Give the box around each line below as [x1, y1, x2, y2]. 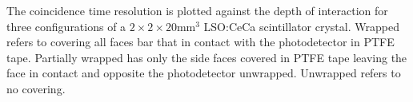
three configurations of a [6, 18, 126, 34]
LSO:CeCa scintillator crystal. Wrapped [203, 18, 399, 34]
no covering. [6, 80, 66, 96]
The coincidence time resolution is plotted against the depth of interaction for [6, 2, 388, 18]
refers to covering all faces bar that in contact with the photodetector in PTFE [6, 33, 395, 50]
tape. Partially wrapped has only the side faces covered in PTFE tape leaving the [6, 49, 407, 65]
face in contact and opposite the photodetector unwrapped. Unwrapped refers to [6, 65, 401, 81]
